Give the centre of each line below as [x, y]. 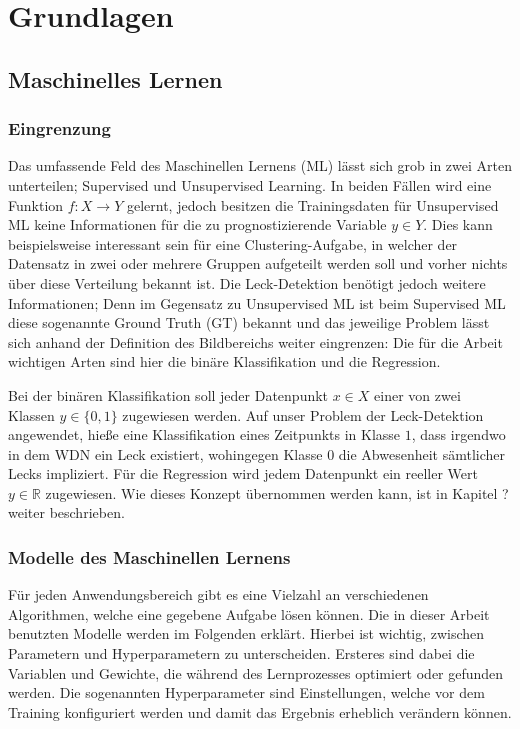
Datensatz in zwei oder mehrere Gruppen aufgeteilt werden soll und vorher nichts [258, 263]
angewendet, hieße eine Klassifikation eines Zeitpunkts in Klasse [204, 434]
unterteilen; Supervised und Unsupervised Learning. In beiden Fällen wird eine [250, 184]
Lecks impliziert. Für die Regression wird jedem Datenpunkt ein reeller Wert [243, 473]
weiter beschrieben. [66, 512]
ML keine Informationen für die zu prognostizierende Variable [197, 224]
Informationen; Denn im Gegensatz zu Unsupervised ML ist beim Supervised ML [257, 302]
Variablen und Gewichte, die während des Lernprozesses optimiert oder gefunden [256, 672]
